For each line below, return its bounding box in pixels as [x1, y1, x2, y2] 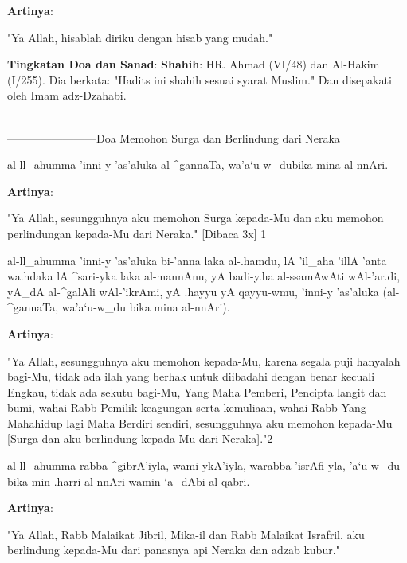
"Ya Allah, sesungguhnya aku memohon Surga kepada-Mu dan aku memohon [7, 209, 384, 226]
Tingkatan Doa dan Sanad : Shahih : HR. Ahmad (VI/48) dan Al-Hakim [7, 56, 380, 72]
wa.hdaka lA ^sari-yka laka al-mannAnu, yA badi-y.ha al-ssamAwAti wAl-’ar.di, [7, 268, 401, 284]
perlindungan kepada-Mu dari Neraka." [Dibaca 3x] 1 [7, 225, 267, 241]
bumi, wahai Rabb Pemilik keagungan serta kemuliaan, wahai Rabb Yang [7, 399, 366, 416]
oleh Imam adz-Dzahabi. [7, 87, 127, 104]
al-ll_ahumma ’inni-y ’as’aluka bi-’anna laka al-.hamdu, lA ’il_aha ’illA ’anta [7, 252, 387, 268]
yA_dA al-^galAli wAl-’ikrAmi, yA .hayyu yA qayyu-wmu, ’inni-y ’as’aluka [7, 283, 379, 299]
